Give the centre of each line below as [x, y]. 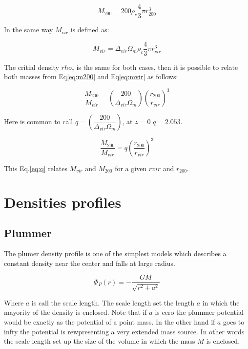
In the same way [29, 30]
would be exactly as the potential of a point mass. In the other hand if [110, 321]
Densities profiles [63, 202]
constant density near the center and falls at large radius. [90, 263]
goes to [234, 321]
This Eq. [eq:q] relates [36, 168]
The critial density [31, 67]
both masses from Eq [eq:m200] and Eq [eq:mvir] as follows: [91, 76]
